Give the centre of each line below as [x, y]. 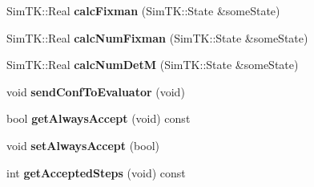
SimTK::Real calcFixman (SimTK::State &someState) [143, 10]
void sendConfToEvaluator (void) [96, 91]
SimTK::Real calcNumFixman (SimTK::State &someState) [157, 37]
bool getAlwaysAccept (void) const [99, 118]
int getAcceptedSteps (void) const [96, 172]
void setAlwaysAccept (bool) [83, 145]
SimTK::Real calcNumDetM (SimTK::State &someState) [153, 65]
